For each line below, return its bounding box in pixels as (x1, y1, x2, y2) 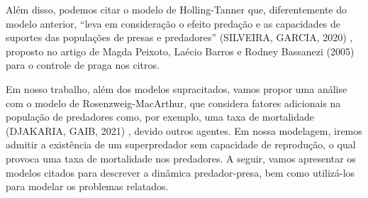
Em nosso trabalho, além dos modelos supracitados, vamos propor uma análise (6, 81, 347, 96)
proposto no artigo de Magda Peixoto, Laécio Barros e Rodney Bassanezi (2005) (6, 43, 355, 58)
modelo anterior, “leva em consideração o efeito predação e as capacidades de (6, 16, 341, 31)
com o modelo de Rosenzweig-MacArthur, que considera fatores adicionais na (6, 95, 341, 110)
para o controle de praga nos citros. (6, 57, 160, 72)
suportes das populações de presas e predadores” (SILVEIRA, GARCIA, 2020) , (6, 30, 353, 45)
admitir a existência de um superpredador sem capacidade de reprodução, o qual (6, 137, 356, 152)
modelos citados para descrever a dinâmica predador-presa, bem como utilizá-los (6, 165, 355, 180)
